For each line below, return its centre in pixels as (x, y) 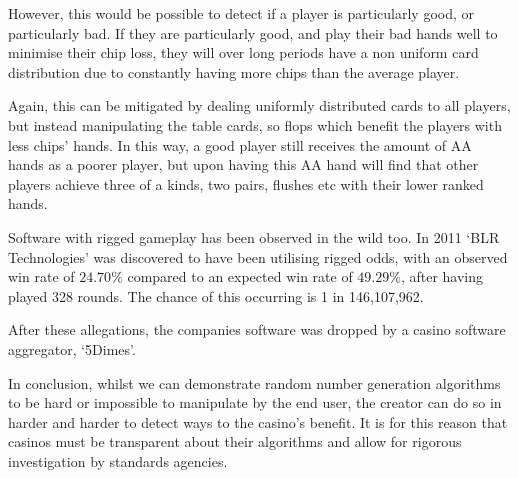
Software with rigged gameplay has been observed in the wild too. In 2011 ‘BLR (254, 236)
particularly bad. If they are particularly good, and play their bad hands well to (253, 32)
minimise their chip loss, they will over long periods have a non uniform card (243, 52)
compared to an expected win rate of (240, 276)
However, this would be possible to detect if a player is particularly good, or (241, 13)
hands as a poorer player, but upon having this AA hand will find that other (243, 164)
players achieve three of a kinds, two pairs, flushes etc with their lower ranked (246, 183)
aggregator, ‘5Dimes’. (72, 348)
